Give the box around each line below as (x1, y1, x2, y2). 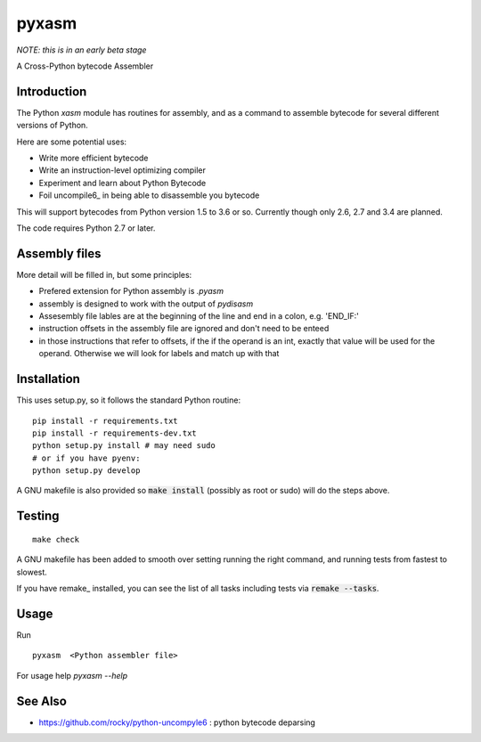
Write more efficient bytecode (38, 152, 149, 164)
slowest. (16, 567, 48, 577)
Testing (16, 509, 60, 524)
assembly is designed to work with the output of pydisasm (38, 298, 254, 309)
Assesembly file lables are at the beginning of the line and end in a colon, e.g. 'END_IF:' (38, 311, 360, 322)
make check (32, 534, 80, 544)
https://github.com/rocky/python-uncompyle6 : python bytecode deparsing (38, 717, 316, 728)
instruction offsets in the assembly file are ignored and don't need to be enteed (38, 323, 330, 334)
